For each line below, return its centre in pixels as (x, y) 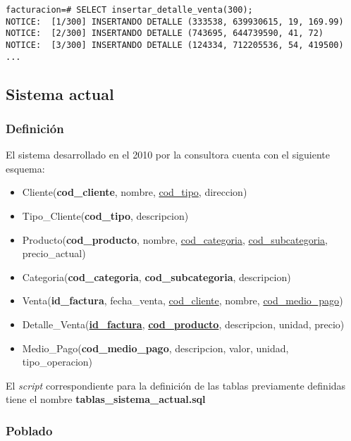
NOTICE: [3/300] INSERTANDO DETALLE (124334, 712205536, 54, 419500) (175, 45)
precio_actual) (54, 253)
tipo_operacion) (57, 362)
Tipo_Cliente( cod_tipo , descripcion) (105, 216)
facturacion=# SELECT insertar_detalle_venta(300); (129, 10)
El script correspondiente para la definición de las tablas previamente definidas (176, 385)
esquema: (25, 168)
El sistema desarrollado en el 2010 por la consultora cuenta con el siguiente (168, 155)
